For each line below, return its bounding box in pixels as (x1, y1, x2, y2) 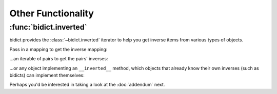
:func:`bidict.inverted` (9, 22, 87, 32)
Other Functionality (9, 8, 94, 19)
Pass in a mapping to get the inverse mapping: (9, 46, 108, 52)
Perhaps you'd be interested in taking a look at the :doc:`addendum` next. (9, 82, 165, 88)
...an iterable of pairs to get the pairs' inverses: (9, 56, 108, 62)
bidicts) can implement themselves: (9, 72, 85, 78)
